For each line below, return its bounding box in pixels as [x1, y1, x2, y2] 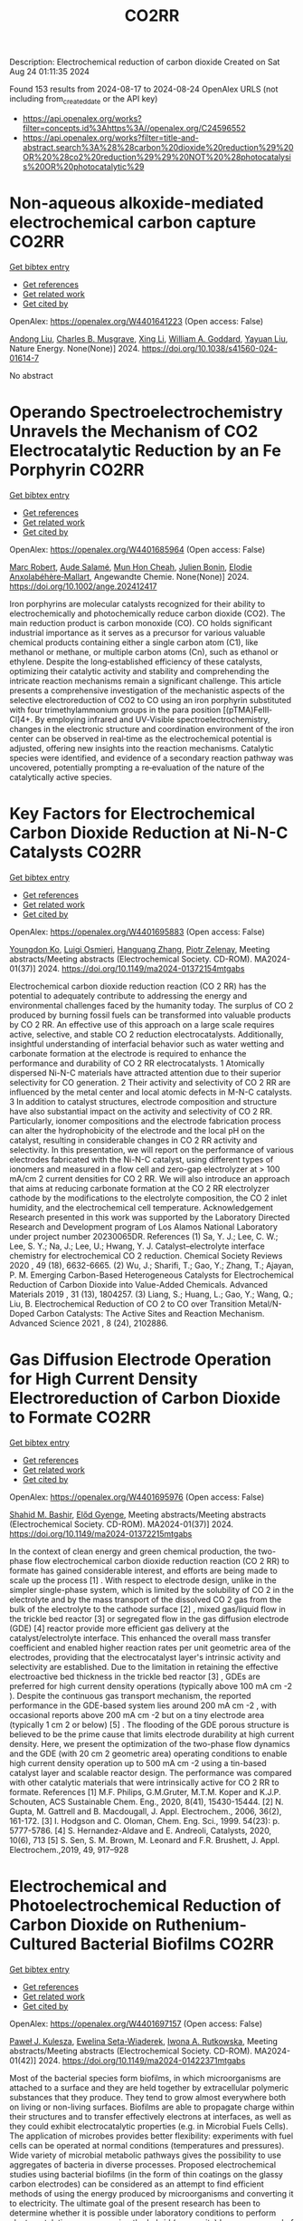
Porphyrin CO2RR [9, 459, 145, 480]
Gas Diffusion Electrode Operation [9, 1349, 271, 1369]
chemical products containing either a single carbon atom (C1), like [9, 636, 259, 648]
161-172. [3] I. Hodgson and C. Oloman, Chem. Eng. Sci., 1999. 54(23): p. [9, 1815, 280, 1826]
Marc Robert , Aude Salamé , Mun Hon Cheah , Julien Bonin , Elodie [9, 561, 252, 572]
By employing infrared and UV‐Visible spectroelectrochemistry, [34, 713, 270, 725]
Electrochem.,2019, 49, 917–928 [9, 1844, 129, 1855]
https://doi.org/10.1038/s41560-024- [141, 343, 278, 353]
